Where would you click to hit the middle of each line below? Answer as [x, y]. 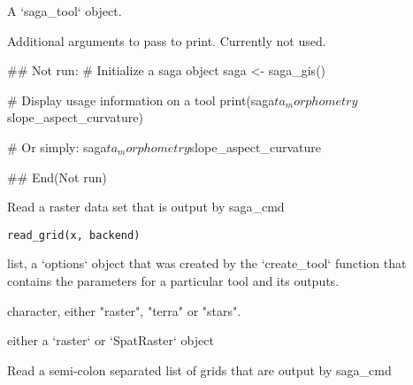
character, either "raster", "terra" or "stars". [124, 310]
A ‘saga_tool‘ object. [65, 11]
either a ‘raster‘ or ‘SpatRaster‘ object [111, 340]
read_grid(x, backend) [74, 235]
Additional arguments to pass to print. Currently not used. [167, 40]
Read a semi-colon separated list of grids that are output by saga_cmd [199, 370]
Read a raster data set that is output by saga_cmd [146, 207]
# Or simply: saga [57, 146]
